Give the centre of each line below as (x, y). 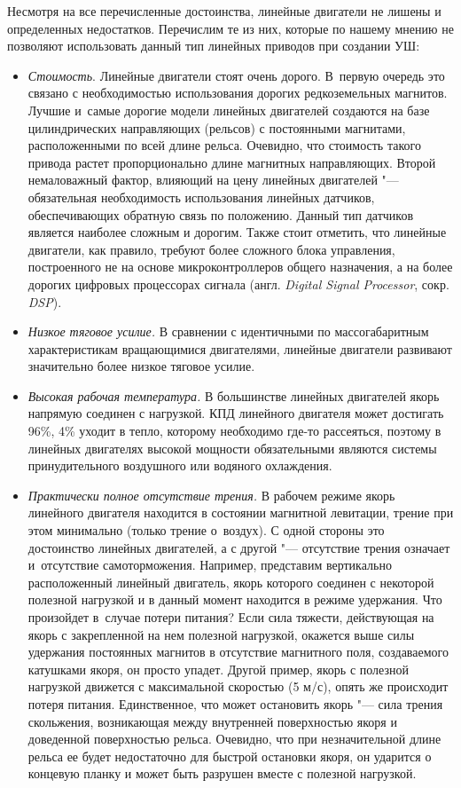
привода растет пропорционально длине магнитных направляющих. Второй (232, 162)
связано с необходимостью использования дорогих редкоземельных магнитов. (238, 93)
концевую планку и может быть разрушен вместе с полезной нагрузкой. (222, 773)
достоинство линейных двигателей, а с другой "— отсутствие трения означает (239, 547)
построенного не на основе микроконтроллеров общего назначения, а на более (240, 267)
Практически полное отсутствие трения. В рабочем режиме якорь (211, 495)
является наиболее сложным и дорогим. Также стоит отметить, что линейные (237, 232)
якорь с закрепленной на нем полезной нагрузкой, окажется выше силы (221, 634)
